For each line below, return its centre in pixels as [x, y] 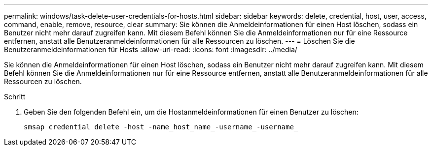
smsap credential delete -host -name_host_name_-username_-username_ [161, 127]
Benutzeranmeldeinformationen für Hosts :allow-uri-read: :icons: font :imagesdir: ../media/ [151, 49]
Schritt [15, 97]
